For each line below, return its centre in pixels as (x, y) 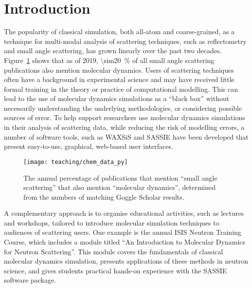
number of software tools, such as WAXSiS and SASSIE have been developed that (126, 136)
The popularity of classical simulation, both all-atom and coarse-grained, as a (119, 31)
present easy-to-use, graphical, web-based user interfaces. (89, 146)
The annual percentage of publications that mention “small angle (120, 177)
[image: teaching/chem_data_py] (76, 162)
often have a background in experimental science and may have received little (119, 79)
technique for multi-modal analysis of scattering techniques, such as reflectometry (125, 41)
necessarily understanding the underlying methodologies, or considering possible (123, 108)
